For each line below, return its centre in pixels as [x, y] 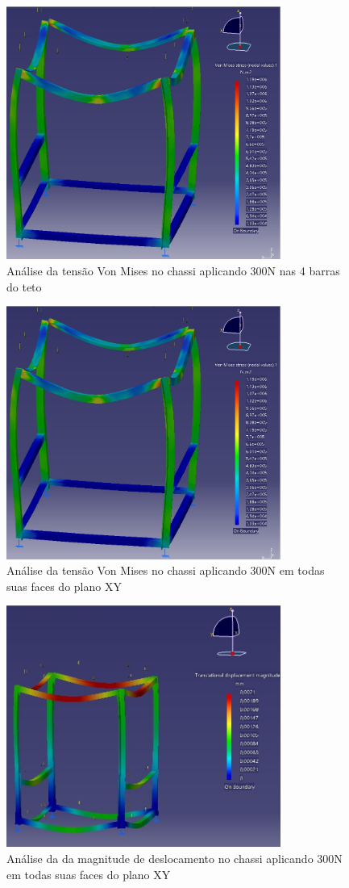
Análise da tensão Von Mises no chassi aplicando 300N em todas [166, 570]
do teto [24, 286]
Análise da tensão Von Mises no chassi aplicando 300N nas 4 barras [173, 270]
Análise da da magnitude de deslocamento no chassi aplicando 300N [174, 858]
